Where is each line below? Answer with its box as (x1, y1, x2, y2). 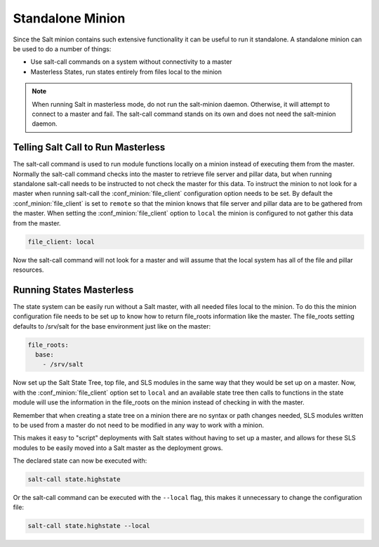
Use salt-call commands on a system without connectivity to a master (30, 58, 232, 66)
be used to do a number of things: (13, 44, 112, 53)
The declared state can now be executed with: (13, 456, 147, 465)
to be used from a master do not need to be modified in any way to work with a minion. (13, 421, 265, 429)
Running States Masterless (13, 284, 134, 296)
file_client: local (27, 237, 95, 246)
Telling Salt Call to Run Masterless (13, 141, 166, 154)
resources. (13, 265, 44, 274)
